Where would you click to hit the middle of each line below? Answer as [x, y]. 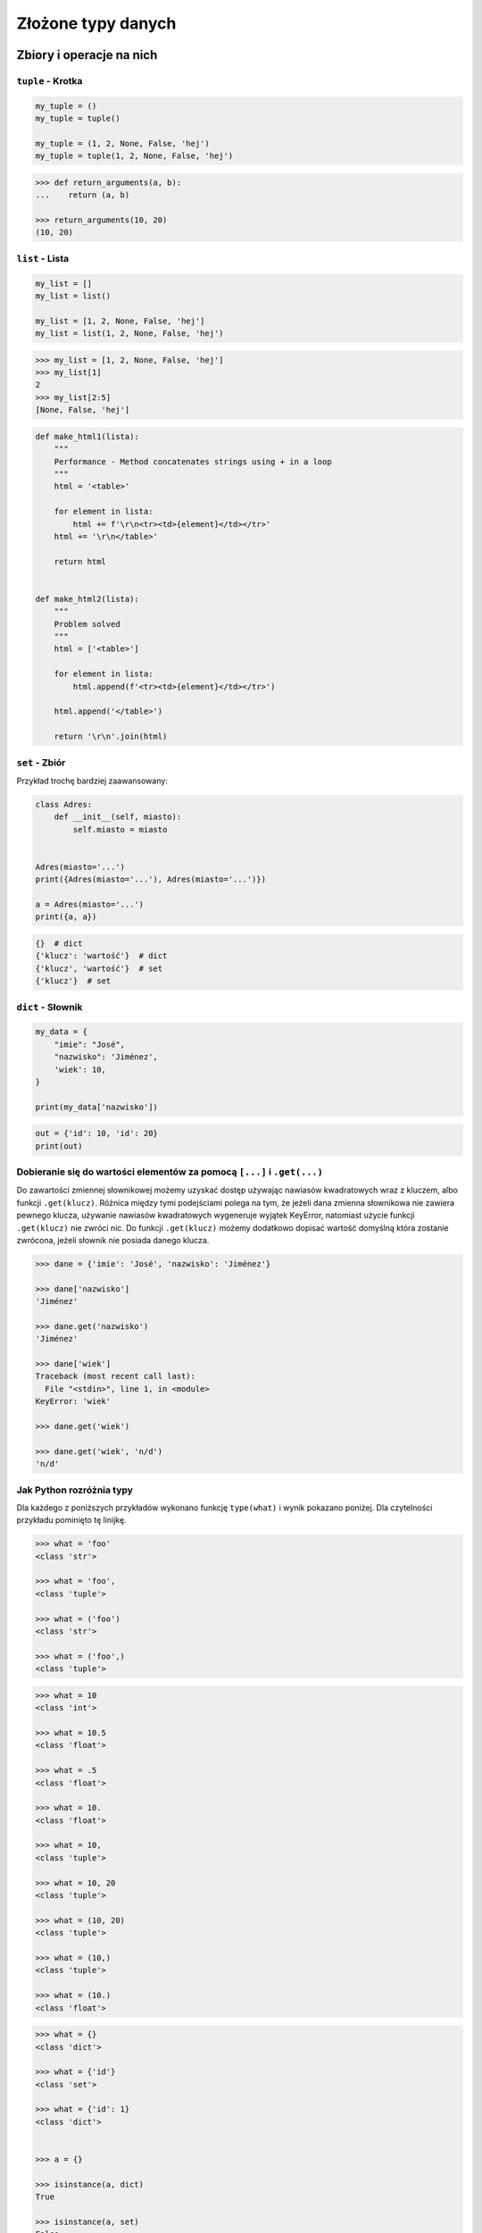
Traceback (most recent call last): [116, 1376]
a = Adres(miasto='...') [90, 905]
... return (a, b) [83, 195]
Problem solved [87, 624]
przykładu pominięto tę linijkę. [71, 1520]
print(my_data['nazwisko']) [96, 1107]
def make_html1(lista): [87, 436]
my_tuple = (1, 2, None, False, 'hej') [122, 143]
